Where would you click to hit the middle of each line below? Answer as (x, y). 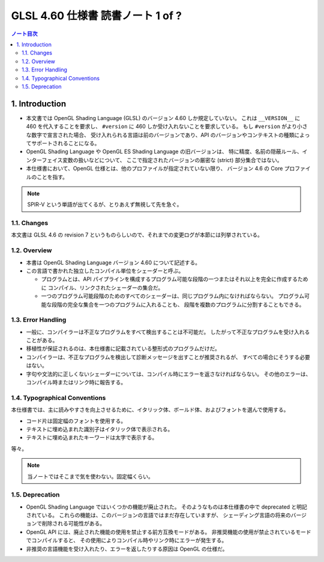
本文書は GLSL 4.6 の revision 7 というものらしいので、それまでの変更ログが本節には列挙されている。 (137, 235)
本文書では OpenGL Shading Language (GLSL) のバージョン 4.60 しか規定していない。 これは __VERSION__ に (163, 118)
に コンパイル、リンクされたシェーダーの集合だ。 (102, 288)
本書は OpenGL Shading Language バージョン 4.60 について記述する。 (113, 262)
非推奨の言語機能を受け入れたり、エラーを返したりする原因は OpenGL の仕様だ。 (127, 549)
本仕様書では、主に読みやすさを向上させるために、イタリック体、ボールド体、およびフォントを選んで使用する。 (150, 410)
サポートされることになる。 (65, 143)
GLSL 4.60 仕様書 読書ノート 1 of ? (97, 16)
